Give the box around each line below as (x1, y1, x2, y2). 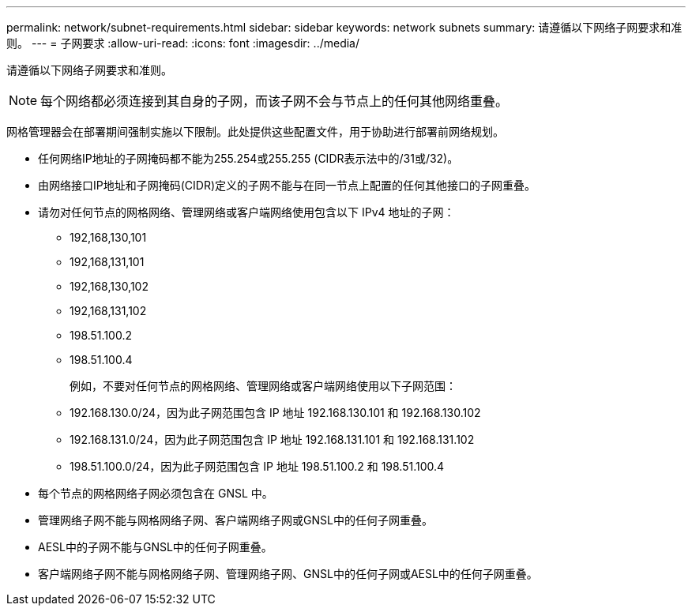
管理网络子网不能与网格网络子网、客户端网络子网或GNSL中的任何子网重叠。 (38, 513, 433, 527)
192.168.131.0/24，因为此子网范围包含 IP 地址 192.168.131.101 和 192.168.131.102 (70, 433, 475, 446)
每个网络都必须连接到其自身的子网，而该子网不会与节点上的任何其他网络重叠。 (40, 93, 509, 109)
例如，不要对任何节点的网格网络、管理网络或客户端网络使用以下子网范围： (70, 379, 457, 392)
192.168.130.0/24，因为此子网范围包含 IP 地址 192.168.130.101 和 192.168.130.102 (70, 406, 481, 419)
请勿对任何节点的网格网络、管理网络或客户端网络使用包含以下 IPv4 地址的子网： (38, 205, 455, 219)
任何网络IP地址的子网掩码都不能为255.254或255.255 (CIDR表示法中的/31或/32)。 (38, 152, 459, 165)
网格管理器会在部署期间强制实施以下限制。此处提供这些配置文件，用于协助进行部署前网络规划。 (6, 125, 504, 138)
